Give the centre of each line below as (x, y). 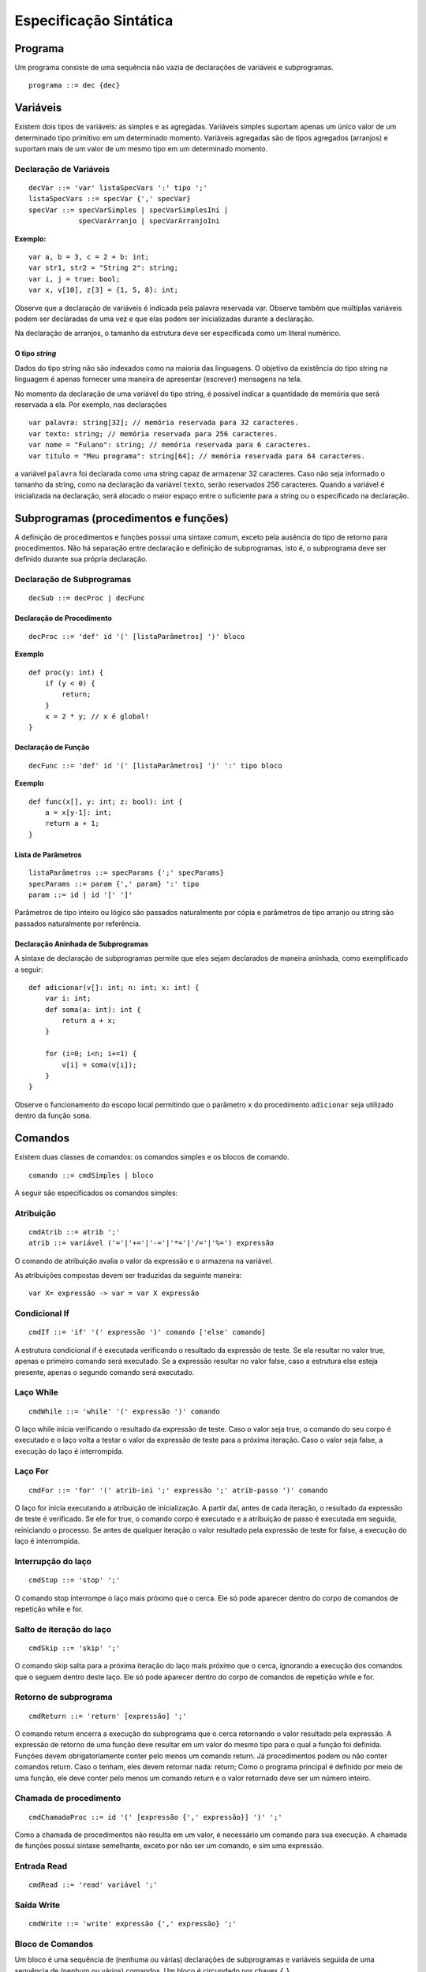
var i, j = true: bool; (75, 279)
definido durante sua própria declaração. (81, 559)
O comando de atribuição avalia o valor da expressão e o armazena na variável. (144, 1261)
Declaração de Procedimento (63, 618)
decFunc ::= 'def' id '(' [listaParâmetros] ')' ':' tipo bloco (156, 766)
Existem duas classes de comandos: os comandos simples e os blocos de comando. (152, 1157)
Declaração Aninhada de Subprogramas (82, 943)
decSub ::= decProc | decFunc (87, 598)
